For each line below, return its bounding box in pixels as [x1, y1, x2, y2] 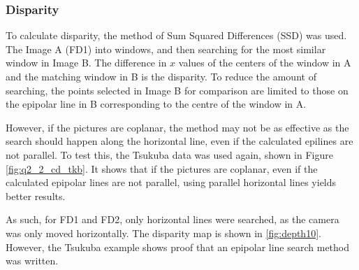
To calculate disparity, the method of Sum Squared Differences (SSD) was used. [6, 28, 347, 43]
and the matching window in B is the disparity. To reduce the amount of [6, 69, 316, 83]
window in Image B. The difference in [6, 55, 167, 70]
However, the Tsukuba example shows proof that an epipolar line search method [6, 239, 350, 254]
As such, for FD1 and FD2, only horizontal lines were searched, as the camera [6, 212, 339, 227]
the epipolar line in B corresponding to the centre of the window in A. [6, 97, 307, 111]
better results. [6, 188, 66, 203]
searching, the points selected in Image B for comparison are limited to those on [6, 83, 349, 97]
